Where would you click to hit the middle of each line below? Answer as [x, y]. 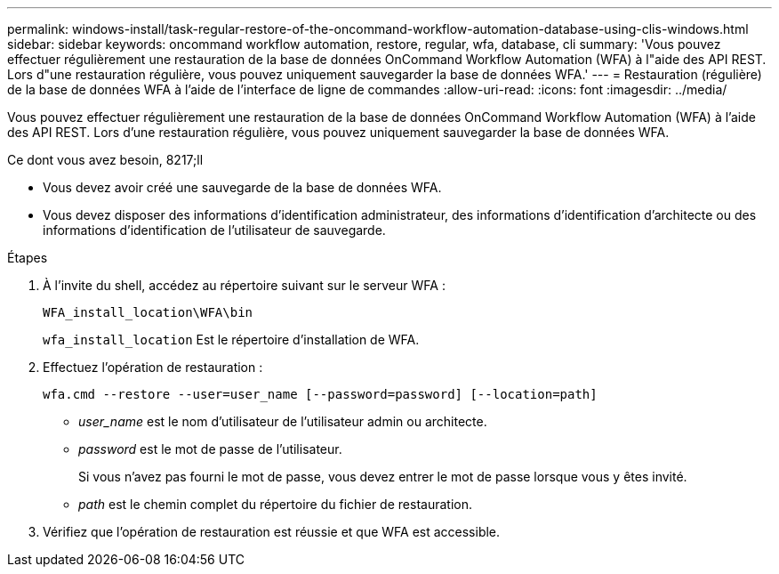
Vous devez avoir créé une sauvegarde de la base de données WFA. [242, 187]
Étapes [28, 258]
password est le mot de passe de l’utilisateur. [210, 449]
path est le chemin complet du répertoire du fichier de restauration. [275, 504]
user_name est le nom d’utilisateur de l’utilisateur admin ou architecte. [283, 421]
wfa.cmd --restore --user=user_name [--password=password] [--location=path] [320, 394]
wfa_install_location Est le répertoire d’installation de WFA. [231, 340]
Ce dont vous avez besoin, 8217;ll [105, 160]
